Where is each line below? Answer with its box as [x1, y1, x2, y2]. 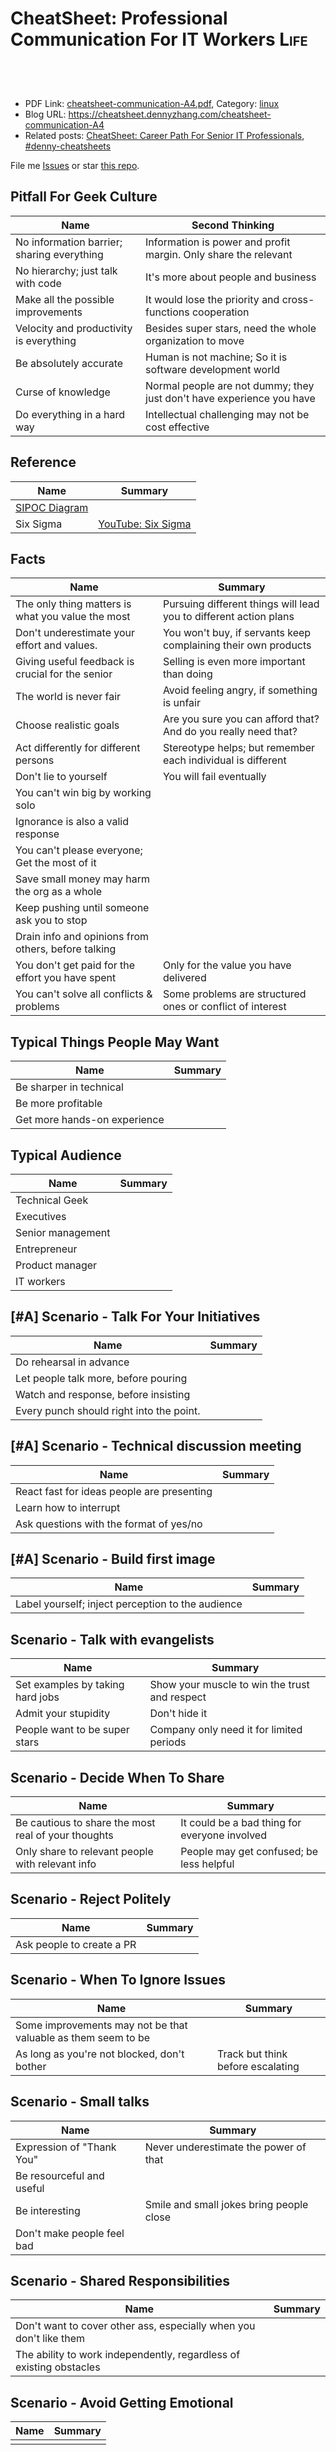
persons [15, 753, 55, 767]
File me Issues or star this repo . [10, 159, 140, 171]
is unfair [162, 696, 201, 710]
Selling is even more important [162, 655, 306, 669]
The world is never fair [15, 690, 122, 704]
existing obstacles [15, 2360, 101, 2374]
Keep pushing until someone [15, 901, 150, 915]
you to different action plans [162, 610, 295, 624]
